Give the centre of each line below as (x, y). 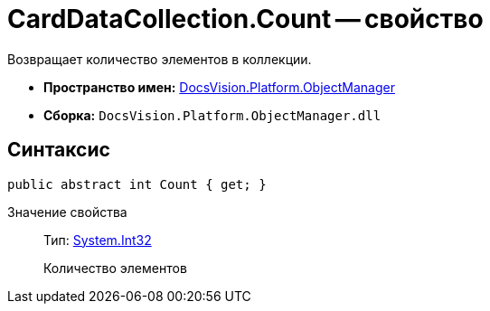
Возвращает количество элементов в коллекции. (160, 59)
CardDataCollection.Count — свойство (245, 19)
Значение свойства (67, 212)
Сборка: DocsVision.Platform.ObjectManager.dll (212, 115)
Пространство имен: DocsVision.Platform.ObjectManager (219, 87)
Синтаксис (59, 150)
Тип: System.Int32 (98, 240)
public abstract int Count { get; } (137, 184)
